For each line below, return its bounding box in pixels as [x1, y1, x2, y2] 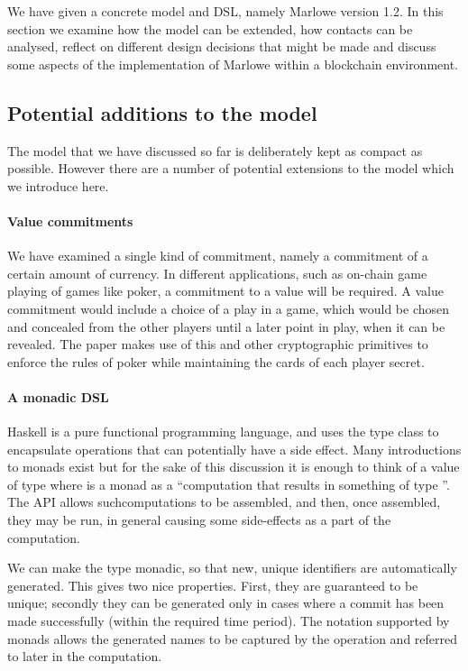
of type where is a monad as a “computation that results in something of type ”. [7, 474, 450, 493]
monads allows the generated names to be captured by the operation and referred [7, 629, 458, 648]
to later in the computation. [7, 647, 162, 666]
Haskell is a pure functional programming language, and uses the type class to [7, 422, 439, 441]
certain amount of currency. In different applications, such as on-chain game [7, 263, 427, 282]
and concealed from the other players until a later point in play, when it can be [7, 317, 445, 335]
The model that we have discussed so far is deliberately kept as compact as [7, 141, 423, 160]
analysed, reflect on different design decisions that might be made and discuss [7, 37, 436, 56]
